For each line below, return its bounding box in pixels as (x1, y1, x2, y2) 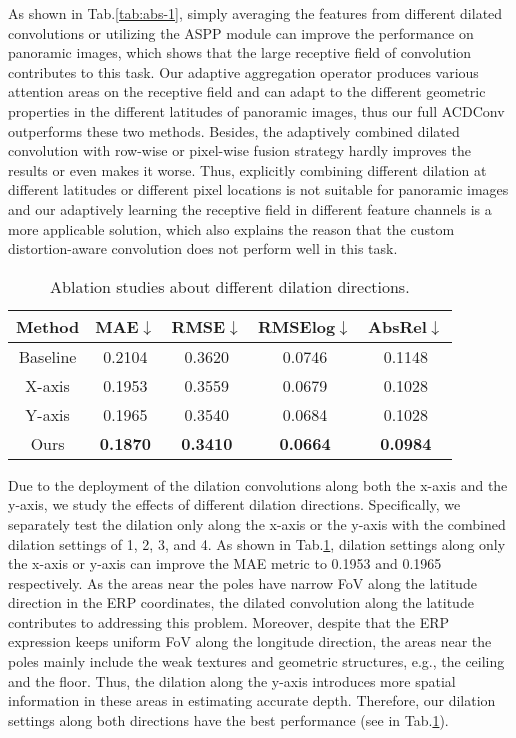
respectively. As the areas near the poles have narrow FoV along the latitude (8, 572, 477, 593)
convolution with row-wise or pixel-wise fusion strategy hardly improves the (8, 140, 471, 161)
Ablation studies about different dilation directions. (50, 274, 410, 298)
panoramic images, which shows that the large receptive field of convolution (8, 42, 472, 63)
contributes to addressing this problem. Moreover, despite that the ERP (8, 611, 450, 632)
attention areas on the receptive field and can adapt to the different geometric (8, 81, 486, 102)
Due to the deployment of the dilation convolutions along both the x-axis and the (8, 474, 508, 495)
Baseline (18, 344, 77, 368)
